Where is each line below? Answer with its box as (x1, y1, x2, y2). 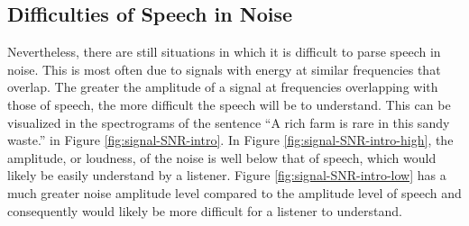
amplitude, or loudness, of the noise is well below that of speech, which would (7, 148, 437, 167)
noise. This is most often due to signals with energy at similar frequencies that (7, 59, 441, 78)
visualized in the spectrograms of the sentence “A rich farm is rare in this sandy (7, 113, 450, 131)
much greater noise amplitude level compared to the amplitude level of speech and (7, 183, 462, 202)
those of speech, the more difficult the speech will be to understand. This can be (7, 95, 451, 113)
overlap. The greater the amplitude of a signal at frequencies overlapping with (7, 77, 438, 96)
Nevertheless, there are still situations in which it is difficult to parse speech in (7, 42, 441, 61)
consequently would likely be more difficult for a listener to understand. (7, 201, 402, 220)
